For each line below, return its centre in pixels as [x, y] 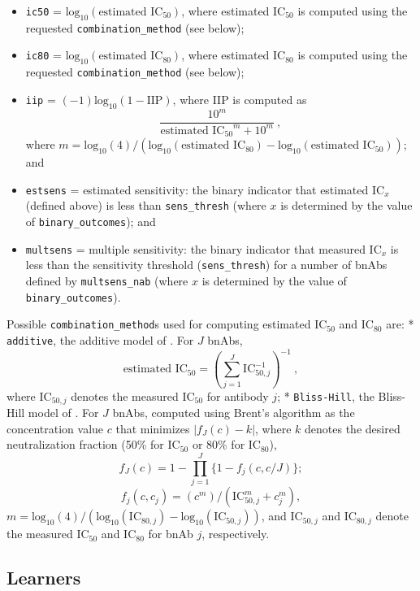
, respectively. [236, 534]
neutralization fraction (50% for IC [93, 444]
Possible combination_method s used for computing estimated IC [167, 324]
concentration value [55, 428]
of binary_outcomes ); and [91, 221]
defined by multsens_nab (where [107, 280]
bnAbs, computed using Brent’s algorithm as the [234, 413]
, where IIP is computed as [240, 99]
